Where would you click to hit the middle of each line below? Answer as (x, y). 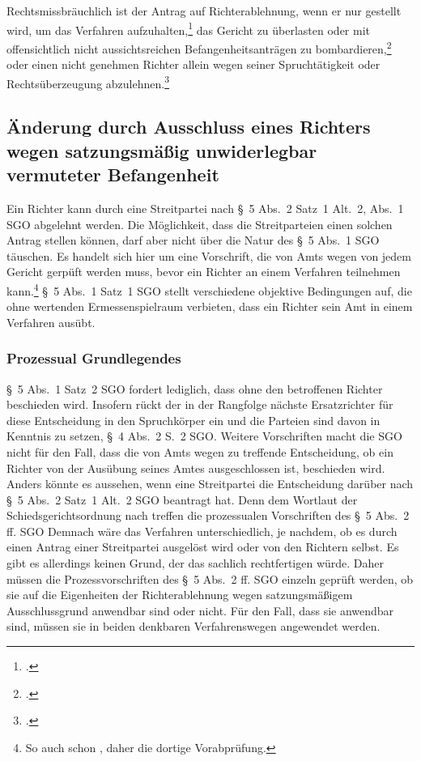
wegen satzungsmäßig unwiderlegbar (162, 150)
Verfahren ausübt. (51, 322)
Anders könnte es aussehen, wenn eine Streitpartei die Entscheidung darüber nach (210, 484)
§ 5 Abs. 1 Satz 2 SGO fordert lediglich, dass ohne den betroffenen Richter (195, 388)
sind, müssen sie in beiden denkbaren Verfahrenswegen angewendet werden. (193, 626)
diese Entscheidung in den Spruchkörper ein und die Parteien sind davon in (193, 420)
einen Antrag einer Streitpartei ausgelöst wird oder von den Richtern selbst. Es (203, 547)
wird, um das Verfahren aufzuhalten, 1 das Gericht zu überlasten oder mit (189, 28)
